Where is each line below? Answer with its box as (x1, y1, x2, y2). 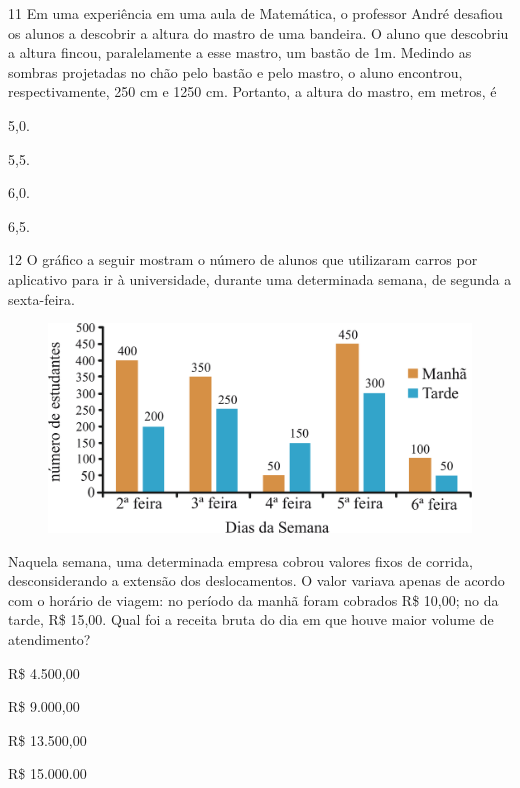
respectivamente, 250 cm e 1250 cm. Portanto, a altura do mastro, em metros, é (8, 81, 497, 102)
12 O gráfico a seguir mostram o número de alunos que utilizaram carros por (8, 249, 478, 270)
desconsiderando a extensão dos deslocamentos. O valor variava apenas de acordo (8, 570, 505, 591)
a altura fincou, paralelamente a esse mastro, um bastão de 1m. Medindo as (8, 42, 472, 63)
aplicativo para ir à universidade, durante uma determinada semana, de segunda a (8, 268, 512, 289)
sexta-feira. (8, 288, 76, 309)
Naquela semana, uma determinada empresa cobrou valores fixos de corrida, (8, 550, 473, 571)
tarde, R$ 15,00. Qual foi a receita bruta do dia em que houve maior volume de (8, 609, 494, 630)
